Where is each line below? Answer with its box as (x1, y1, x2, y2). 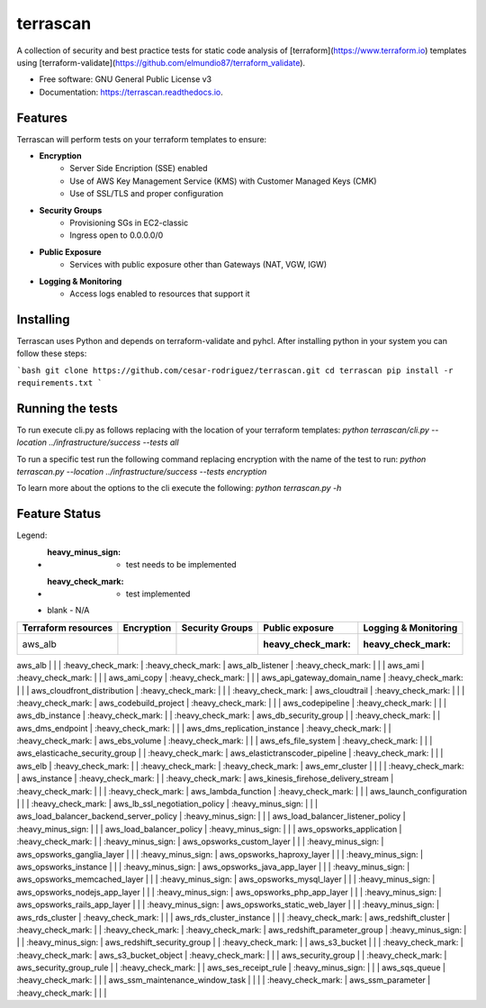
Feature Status (16, 506, 102, 522)
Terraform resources (22, 622, 113, 634)
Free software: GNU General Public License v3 (39, 74, 212, 85)
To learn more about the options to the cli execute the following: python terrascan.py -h (16, 483, 342, 494)
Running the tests (16, 401, 119, 416)
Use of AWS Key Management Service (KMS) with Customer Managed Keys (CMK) (69, 176, 377, 186)
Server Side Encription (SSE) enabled (69, 163, 208, 174)
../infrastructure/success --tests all (48, 437, 179, 448)
